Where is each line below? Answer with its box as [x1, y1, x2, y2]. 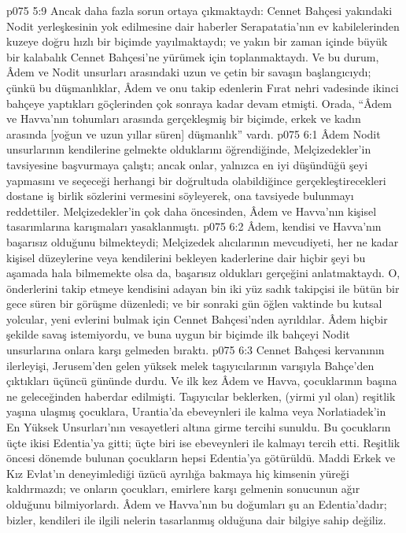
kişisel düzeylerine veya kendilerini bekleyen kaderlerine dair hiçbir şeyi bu [6, 249, 366, 265]
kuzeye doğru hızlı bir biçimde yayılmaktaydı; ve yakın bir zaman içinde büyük [6, 33, 388, 50]
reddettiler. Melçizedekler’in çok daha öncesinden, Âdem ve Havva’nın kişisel [6, 202, 377, 219]
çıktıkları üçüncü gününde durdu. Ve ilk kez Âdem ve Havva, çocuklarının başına [6, 372, 397, 389]
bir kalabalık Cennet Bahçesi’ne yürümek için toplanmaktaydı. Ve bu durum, [6, 48, 379, 65]
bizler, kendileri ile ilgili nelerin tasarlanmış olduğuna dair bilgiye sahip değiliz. [6, 511, 386, 527]
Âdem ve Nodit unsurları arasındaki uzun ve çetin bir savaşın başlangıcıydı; [6, 64, 371, 80]
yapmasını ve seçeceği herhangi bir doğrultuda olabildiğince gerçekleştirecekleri [6, 172, 386, 188]
